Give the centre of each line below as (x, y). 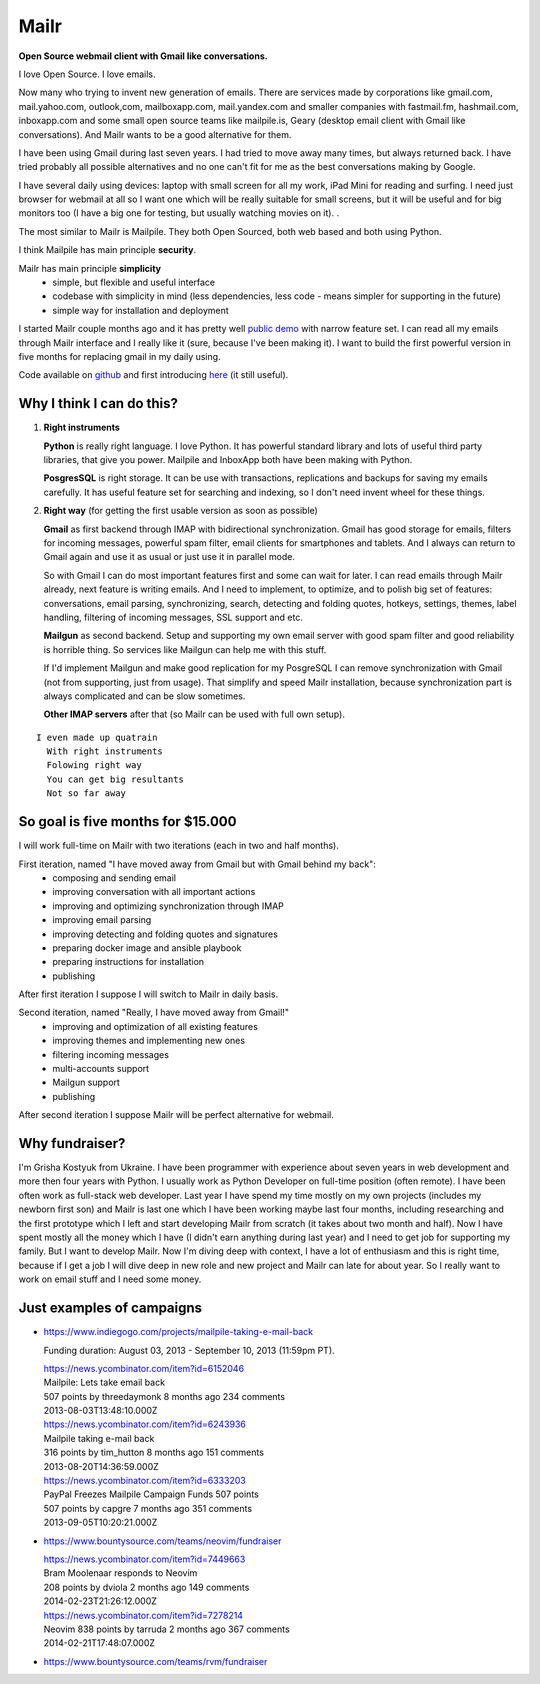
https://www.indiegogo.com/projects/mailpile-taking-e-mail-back (178, 1332)
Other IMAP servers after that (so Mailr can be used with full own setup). (194, 714)
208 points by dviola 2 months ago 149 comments (146, 1587)
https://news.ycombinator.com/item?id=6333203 (145, 1481)
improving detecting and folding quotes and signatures (165, 934)
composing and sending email (114, 877)
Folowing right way (94, 765)
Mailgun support (86, 1082)
